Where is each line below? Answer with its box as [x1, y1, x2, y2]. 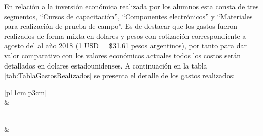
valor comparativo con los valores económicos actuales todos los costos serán [4, 50, 241, 60]
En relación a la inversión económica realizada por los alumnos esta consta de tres [4, 1, 259, 11]
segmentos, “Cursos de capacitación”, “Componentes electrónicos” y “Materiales [4, 11, 253, 21]
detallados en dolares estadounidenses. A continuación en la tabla [4, 60, 207, 71]
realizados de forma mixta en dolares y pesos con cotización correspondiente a [4, 30, 246, 41]
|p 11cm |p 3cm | [4, 87, 47, 97]
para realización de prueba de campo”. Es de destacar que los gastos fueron [4, 21, 238, 31]
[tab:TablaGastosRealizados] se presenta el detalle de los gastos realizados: [4, 70, 235, 81]
